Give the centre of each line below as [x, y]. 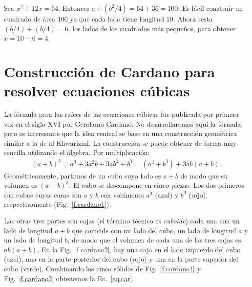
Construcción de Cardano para [110, 71]
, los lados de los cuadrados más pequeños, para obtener [152, 28]
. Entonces [74, 8]
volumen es [21, 185]
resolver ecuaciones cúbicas [97, 91]
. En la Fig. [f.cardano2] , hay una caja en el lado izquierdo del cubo [139, 249]
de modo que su [204, 175]
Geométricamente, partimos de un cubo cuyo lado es [83, 175]
